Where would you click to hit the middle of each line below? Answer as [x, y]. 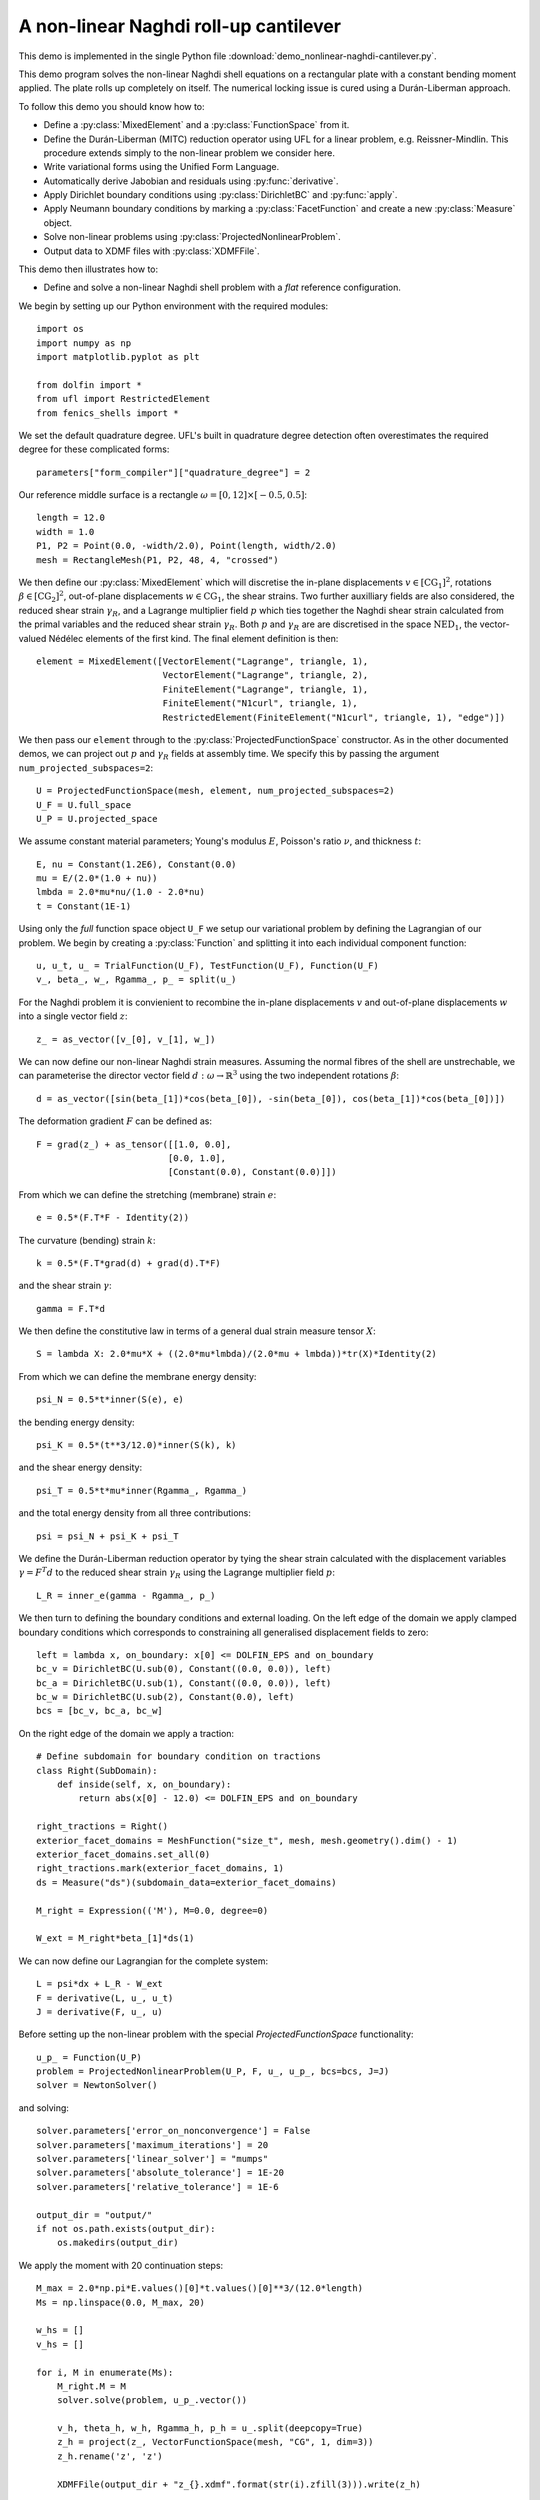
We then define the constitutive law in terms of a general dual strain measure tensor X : [197, 1331]
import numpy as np [84, 343]
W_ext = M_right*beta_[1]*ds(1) [115, 1938]
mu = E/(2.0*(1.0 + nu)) [97, 878]
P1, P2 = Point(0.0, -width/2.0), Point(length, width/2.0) [186, 546]
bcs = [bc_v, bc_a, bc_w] [100, 1711]
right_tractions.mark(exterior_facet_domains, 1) [160, 1868]
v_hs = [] [60, 2344]
